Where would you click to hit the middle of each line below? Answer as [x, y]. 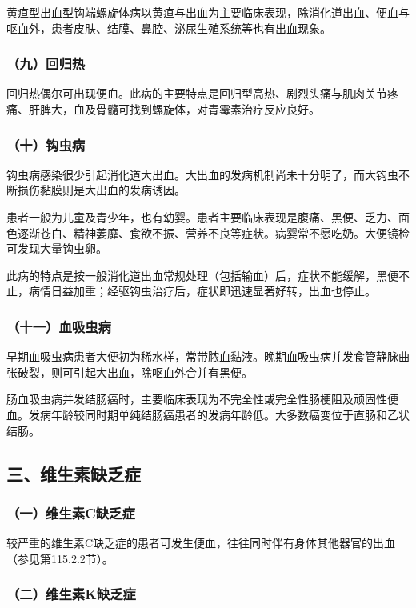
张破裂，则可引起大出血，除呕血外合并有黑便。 [130, 372]
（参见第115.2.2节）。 [60, 558]
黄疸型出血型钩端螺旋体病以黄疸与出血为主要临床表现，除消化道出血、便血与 [208, 12]
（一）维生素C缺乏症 [71, 512]
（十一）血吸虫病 [59, 326]
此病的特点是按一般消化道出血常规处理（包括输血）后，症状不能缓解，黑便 [202, 275]
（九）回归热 [46, 64]
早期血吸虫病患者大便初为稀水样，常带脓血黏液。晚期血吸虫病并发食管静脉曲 [208, 356]
